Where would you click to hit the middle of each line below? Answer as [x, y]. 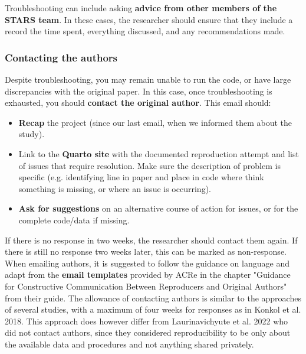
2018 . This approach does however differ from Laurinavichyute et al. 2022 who [147, 321]
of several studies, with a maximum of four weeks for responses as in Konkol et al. [153, 309]
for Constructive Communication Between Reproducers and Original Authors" [146, 286]
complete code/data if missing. [74, 220]
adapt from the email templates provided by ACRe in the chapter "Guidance [148, 275]
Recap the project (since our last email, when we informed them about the [155, 122]
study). [32, 134]
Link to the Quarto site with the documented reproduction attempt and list [159, 153]
